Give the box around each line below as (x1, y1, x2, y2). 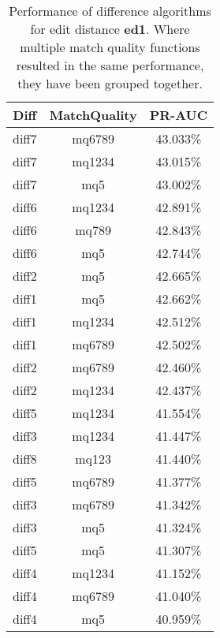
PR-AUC (149, 106, 208, 124)
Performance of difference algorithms (9, 2, 211, 20)
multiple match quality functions (20, 38, 200, 56)
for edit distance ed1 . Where (30, 20, 190, 38)
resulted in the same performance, (16, 56, 204, 74)
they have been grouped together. (17, 74, 203, 92)
